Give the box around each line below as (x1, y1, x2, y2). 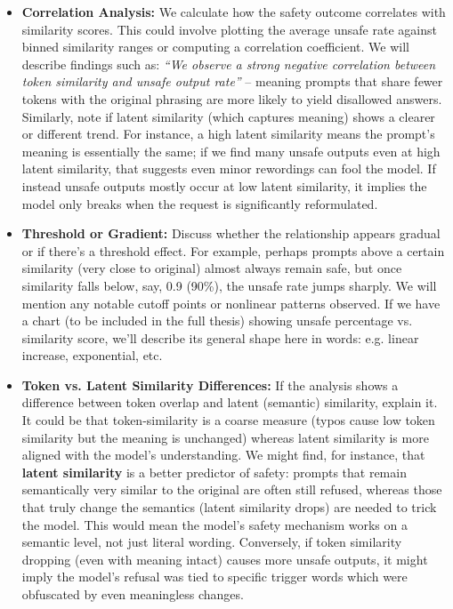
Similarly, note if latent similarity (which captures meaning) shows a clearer (21, 107, 435, 125)
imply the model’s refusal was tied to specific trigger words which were (21, 567, 408, 586)
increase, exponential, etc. (21, 346, 163, 365)
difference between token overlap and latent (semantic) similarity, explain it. (21, 393, 438, 412)
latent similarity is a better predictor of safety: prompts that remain (21, 462, 407, 481)
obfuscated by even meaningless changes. (21, 585, 244, 603)
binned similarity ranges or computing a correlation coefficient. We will (21, 37, 409, 56)
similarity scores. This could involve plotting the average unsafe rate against (21, 20, 437, 38)
